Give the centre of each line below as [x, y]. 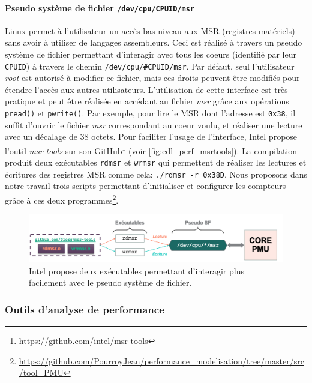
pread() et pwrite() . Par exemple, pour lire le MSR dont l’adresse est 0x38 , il [150, 113]
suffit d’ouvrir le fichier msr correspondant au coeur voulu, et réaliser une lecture [154, 125]
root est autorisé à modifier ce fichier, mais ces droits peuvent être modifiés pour [152, 78]
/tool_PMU [41, 372]
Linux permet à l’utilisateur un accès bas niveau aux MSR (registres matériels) [150, 30]
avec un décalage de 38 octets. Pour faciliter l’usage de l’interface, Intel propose [151, 137]
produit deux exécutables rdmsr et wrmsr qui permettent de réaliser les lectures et [156, 162]
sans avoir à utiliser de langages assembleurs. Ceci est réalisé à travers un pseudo [154, 42]
